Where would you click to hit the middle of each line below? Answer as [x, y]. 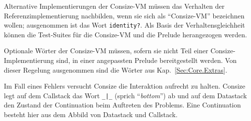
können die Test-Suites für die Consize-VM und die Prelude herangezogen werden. [125, 34]
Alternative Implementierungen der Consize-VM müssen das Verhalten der [114, 6]
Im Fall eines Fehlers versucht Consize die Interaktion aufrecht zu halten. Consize [125, 86]
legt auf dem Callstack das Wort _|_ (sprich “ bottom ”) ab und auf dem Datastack [125, 95]
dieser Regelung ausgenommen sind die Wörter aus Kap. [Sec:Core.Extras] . [116, 69]
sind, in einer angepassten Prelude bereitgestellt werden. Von [147, 60]
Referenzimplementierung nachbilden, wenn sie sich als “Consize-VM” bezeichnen [124, 15]
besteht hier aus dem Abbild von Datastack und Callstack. [91, 114]
